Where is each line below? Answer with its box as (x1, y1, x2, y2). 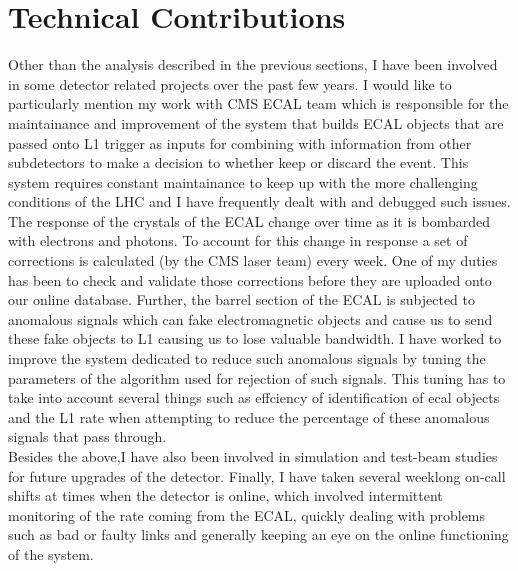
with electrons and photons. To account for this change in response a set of (8, 230, 468, 251)
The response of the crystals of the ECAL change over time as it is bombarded (8, 210, 491, 231)
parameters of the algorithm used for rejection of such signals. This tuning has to (8, 367, 506, 388)
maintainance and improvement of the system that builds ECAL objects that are (8, 112, 504, 133)
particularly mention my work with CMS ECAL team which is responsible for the (8, 93, 509, 114)
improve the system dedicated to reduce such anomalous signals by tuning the (8, 348, 486, 369)
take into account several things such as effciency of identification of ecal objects (8, 387, 500, 408)
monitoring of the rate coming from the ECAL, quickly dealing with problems (8, 504, 486, 525)
